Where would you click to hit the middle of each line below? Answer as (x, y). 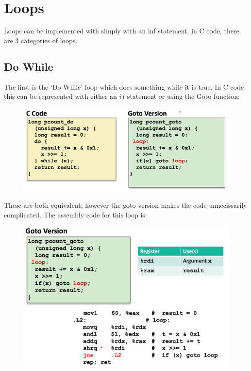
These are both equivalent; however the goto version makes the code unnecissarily (125, 205)
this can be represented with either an (60, 96)
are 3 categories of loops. (41, 40)
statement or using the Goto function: (183, 96)
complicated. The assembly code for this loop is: (75, 214)
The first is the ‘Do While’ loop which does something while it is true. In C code (124, 86)
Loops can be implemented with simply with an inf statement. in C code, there (122, 31)
